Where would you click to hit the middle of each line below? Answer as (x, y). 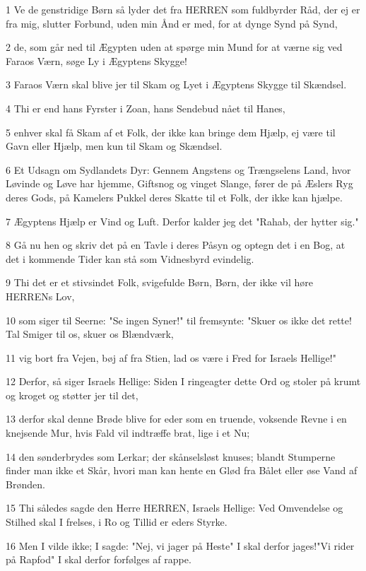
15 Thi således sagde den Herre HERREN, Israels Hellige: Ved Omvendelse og (175, 508)
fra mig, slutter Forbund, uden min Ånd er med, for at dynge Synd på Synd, (172, 23)
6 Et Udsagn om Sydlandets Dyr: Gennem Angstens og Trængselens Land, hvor (178, 169)
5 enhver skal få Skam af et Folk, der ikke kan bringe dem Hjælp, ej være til (171, 132)
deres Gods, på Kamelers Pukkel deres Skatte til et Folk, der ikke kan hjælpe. (174, 197)
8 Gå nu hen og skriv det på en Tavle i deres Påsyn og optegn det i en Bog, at (176, 245)
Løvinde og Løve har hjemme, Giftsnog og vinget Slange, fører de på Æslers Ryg (179, 183)
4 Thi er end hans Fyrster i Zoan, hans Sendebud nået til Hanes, (146, 108)
